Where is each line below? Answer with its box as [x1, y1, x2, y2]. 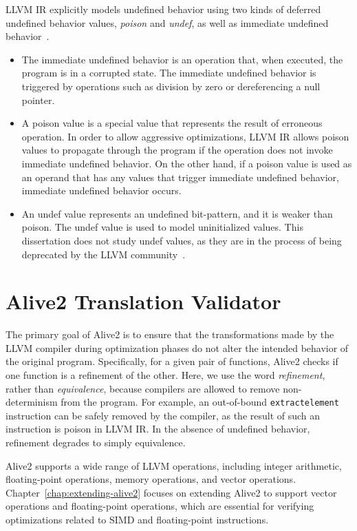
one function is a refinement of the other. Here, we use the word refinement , [6, 368, 325, 382]
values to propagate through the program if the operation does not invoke [21, 143, 333, 157]
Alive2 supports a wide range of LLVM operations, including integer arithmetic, [6, 458, 342, 472]
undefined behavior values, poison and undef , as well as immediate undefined [6, 15, 329, 30]
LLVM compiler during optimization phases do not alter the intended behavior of [6, 340, 349, 355]
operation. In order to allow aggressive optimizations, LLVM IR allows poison [21, 129, 349, 143]
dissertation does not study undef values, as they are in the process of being [21, 233, 342, 247]
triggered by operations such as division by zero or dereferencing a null [21, 79, 321, 93]
